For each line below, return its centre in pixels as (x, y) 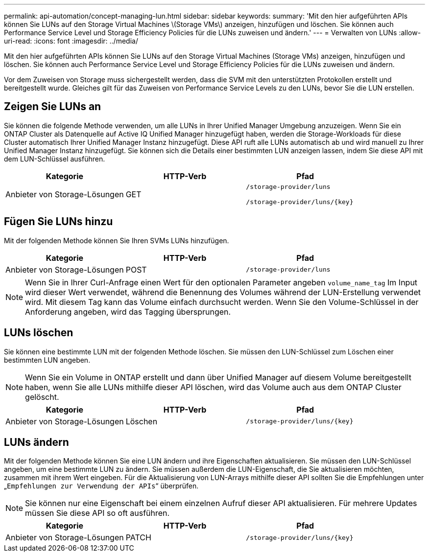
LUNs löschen (39, 333)
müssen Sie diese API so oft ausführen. (97, 513)
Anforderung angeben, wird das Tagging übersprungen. (128, 312)
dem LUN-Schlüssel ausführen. (55, 159)
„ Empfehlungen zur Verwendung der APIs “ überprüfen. (101, 486)
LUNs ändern (36, 442)
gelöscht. (42, 397)
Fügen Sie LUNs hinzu (59, 222)
